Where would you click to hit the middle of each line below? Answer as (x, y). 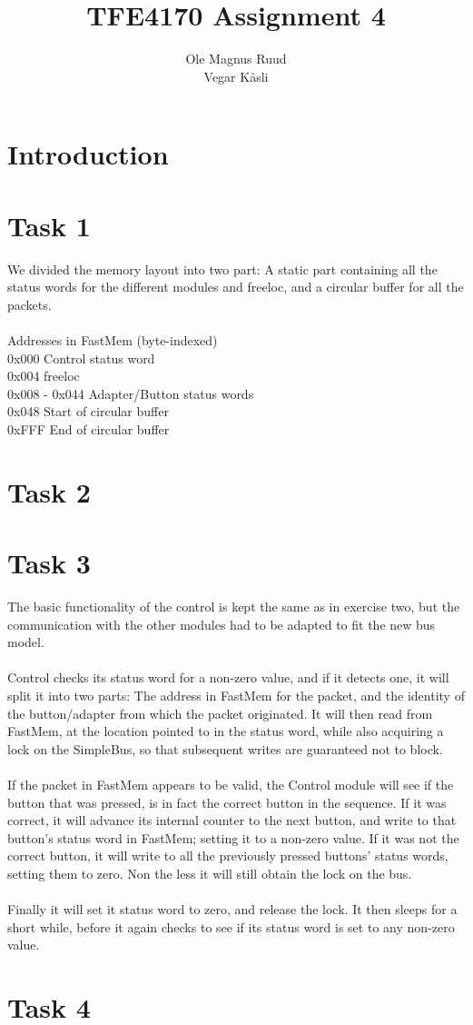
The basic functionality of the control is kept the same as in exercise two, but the (234, 607)
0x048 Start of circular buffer (88, 411)
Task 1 (49, 225)
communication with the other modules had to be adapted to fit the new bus (222, 624)
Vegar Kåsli (236, 76)
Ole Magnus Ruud (236, 59)
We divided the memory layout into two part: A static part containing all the (222, 269)
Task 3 (49, 563)
